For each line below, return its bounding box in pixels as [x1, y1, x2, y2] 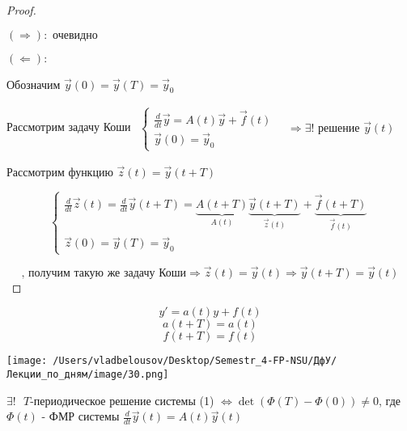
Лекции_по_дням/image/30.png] [6, 368, 169, 380]
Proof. [6, 2, 36, 18]
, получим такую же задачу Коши [21, 267, 187, 279]
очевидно [53, 29, 98, 41]
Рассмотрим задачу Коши [6, 118, 131, 135]
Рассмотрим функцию [6, 163, 113, 180]
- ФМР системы [41, 408, 120, 425]
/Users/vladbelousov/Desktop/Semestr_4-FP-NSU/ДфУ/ [53, 355, 337, 367]
